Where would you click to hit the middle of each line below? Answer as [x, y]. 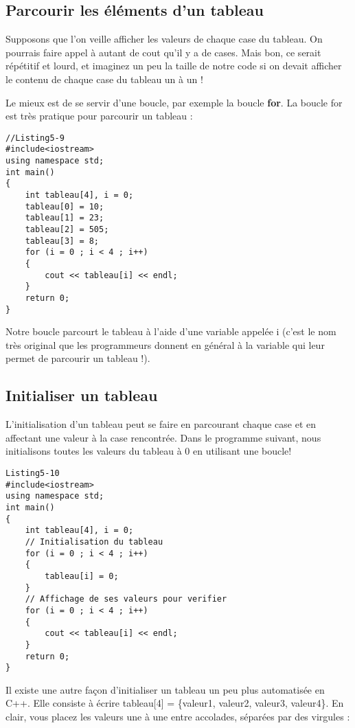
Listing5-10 [33, 474]
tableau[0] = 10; [65, 206]
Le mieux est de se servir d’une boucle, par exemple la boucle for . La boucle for [174, 102]
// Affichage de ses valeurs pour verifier [126, 599]
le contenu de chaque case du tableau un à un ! [104, 79]
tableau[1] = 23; [65, 218]
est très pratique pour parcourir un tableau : [99, 116]
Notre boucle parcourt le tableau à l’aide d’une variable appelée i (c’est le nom [171, 331]
